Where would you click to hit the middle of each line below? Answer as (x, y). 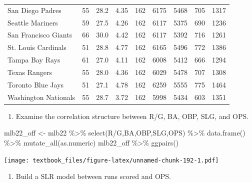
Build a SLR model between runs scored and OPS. (93, 176)
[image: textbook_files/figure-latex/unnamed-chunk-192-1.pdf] (111, 160)
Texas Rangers (30, 72)
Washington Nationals (41, 97)
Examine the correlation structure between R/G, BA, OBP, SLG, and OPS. (132, 116)
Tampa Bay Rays (34, 60)
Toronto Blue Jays (36, 84)
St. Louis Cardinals (37, 47)
